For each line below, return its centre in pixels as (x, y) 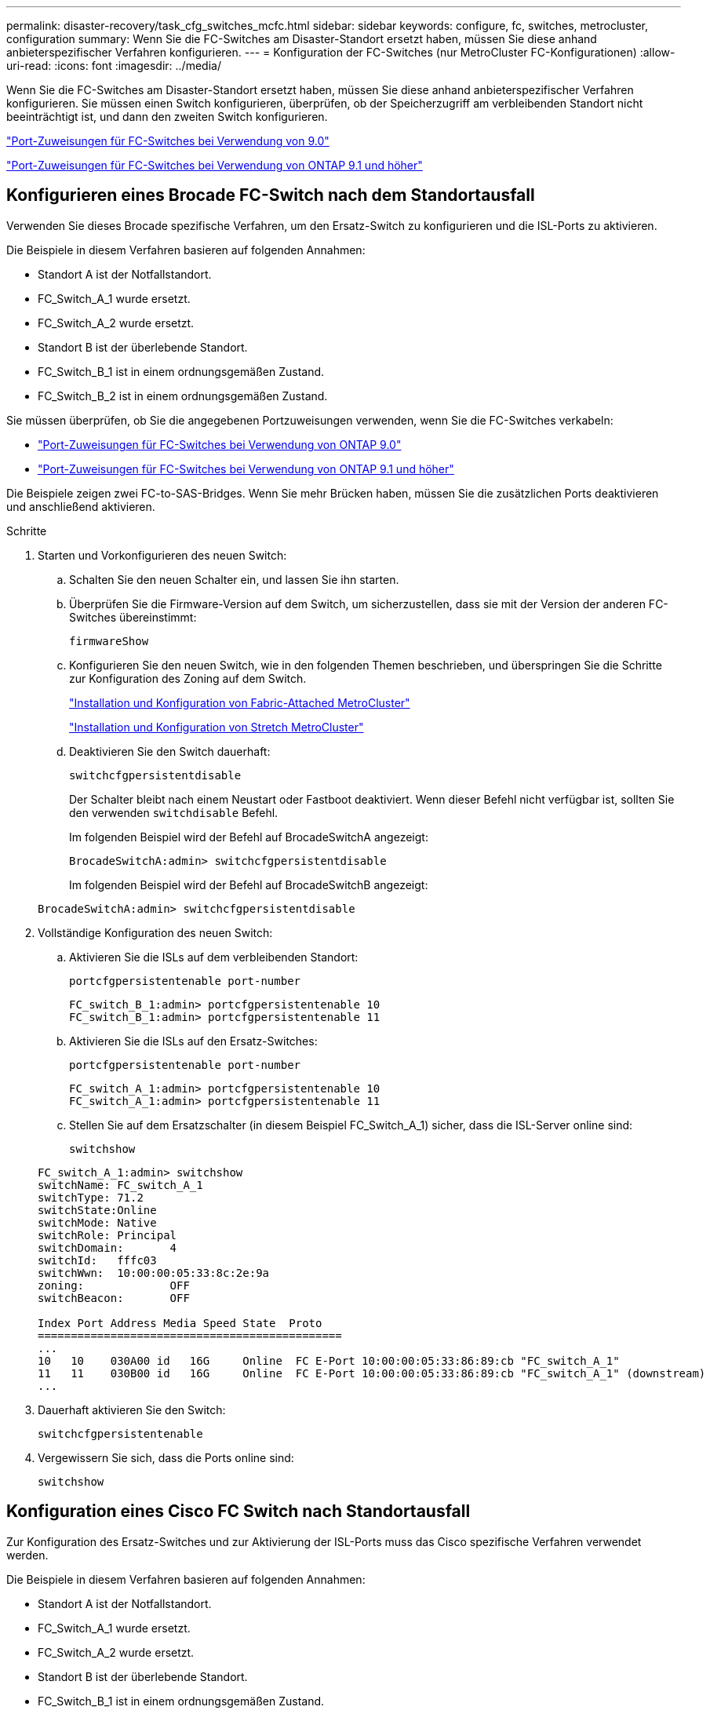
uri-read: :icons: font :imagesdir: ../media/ (114, 66)
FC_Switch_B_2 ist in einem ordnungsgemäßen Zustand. (183, 396)
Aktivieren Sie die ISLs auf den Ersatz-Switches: (193, 1041)
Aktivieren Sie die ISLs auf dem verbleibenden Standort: (214, 957)
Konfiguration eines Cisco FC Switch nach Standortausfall (238, 1512)
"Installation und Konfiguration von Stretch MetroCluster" (217, 727)
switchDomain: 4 (107, 1247)
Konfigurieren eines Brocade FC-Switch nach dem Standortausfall (271, 195)
